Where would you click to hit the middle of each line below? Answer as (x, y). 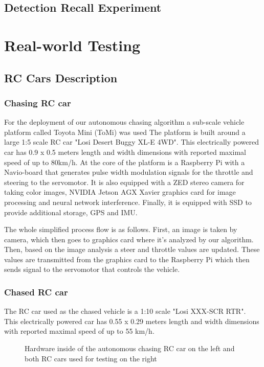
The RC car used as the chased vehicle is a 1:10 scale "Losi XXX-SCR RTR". (125, 311)
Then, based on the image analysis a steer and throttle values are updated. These (132, 249)
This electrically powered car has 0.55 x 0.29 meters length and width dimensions (132, 321)
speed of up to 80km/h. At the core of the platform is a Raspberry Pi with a (125, 162)
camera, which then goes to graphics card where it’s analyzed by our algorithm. (129, 239)
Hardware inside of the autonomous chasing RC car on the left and (130, 348)
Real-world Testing (72, 45)
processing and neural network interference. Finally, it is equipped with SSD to (128, 202)
